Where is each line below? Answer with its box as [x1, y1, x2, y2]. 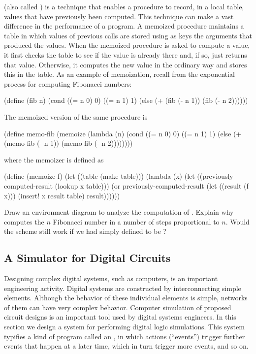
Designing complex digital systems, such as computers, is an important [4, 273, 218, 284]
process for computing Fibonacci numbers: [4, 78, 132, 89]
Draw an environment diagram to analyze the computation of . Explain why [4, 207, 234, 217]
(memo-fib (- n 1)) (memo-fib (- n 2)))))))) [4, 138, 133, 148]
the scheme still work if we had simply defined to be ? [4, 226, 167, 236]
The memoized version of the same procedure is [4, 111, 148, 122]
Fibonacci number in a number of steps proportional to [53, 216, 220, 226]
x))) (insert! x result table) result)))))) [4, 190, 120, 200]
